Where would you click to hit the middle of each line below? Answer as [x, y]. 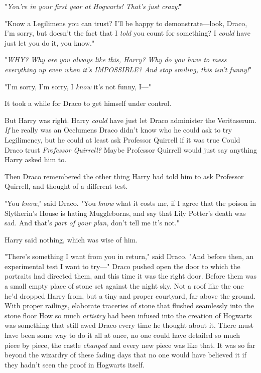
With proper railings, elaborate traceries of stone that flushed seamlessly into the [129, 305]
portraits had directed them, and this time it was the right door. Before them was [130, 276]
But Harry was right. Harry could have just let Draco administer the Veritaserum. [130, 120]
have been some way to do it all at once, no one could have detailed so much [122, 335]
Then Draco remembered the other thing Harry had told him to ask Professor [124, 176]
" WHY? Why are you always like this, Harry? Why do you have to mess [116, 59]
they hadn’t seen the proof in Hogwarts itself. [75, 364]
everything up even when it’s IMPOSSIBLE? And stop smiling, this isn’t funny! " [128, 69]
